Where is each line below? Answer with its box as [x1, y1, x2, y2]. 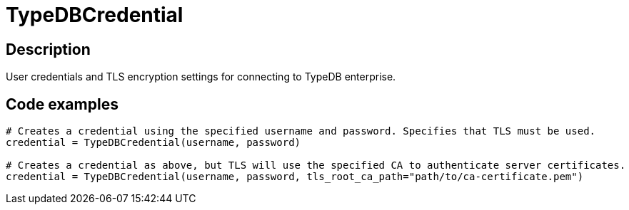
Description [6, 40, 91, 58]
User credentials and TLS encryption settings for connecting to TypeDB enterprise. [6, 70, 396, 83]
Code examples [6, 95, 119, 113]
